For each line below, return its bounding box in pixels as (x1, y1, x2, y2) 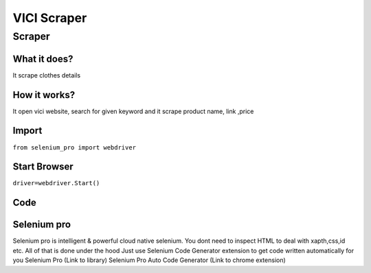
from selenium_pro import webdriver (12, 143, 137, 151)
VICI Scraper (12, 10, 87, 25)
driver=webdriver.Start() (12, 179, 100, 187)
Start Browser (12, 161, 74, 173)
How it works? (12, 89, 76, 101)
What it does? (12, 53, 74, 64)
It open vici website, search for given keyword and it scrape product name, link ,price (12, 107, 254, 115)
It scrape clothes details (12, 71, 81, 79)
